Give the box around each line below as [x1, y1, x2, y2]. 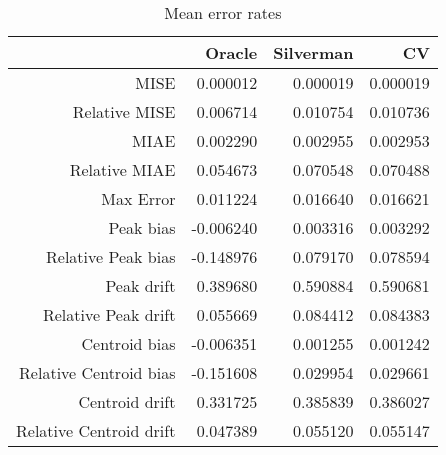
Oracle [205, 41, 258, 64]
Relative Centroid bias [19, 361, 176, 384]
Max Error [101, 187, 176, 210]
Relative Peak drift [42, 303, 176, 326]
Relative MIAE [69, 158, 176, 181]
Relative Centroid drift [16, 419, 176, 442]
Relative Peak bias [46, 245, 176, 268]
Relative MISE [72, 100, 176, 123]
